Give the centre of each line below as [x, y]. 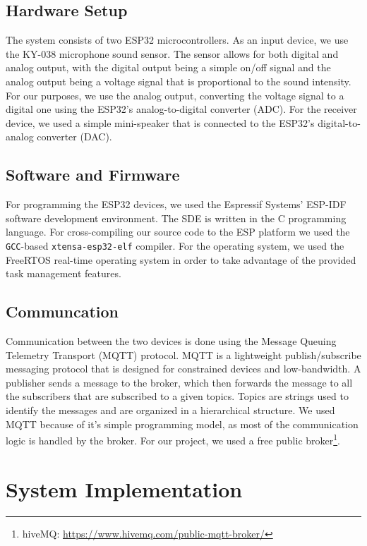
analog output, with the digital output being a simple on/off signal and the [168, 67]
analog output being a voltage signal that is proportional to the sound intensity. [179, 81]
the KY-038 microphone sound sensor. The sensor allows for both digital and [172, 53]
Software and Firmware [93, 175]
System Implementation [124, 489]
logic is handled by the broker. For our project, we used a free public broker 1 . [173, 439]
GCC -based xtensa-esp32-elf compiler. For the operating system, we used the [175, 245]
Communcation [62, 311]
